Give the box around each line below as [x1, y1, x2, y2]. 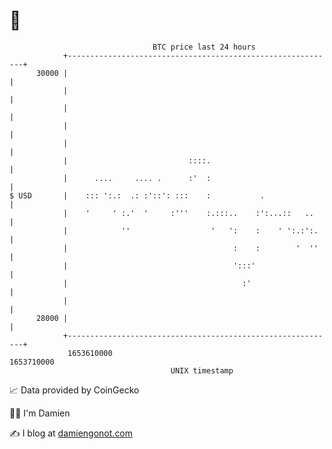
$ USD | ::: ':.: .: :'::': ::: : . [9, 190, 266, 201]
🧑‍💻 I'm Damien [9, 407, 71, 419]
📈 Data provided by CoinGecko [9, 384, 140, 396]
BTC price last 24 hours [152, 42, 256, 52]
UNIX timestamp [170, 365, 234, 376]
